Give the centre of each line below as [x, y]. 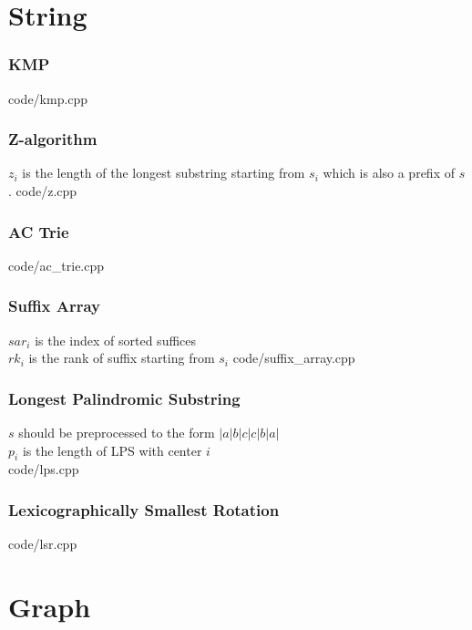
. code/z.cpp [43, 191]
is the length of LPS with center [112, 450]
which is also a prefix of [389, 173]
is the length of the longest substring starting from [164, 173]
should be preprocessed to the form [117, 433]
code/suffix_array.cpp [294, 358]
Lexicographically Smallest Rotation [144, 509]
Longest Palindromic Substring [124, 398]
